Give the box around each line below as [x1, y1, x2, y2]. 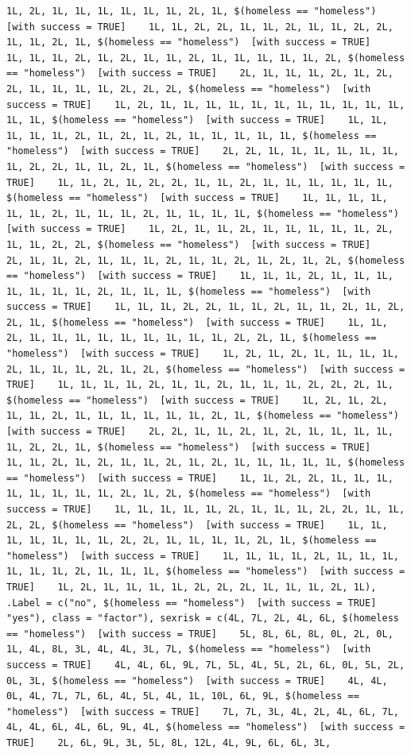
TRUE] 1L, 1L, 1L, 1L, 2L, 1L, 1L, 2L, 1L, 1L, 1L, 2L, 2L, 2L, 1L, [6, 379, 394, 391]
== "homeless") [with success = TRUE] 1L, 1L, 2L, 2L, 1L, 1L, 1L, [6, 472, 394, 484]
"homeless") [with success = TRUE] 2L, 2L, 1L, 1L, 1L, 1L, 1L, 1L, [6, 145, 399, 157]
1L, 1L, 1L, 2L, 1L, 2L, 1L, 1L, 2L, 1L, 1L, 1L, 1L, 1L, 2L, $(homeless [6, 52, 405, 64]
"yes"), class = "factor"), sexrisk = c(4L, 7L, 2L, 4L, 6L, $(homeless [6, 613, 399, 624]
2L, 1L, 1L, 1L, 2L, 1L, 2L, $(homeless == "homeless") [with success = [6, 363, 405, 375]
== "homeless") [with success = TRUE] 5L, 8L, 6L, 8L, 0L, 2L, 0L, [6, 628, 394, 640]
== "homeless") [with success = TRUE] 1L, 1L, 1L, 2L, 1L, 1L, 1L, [6, 270, 394, 282]
